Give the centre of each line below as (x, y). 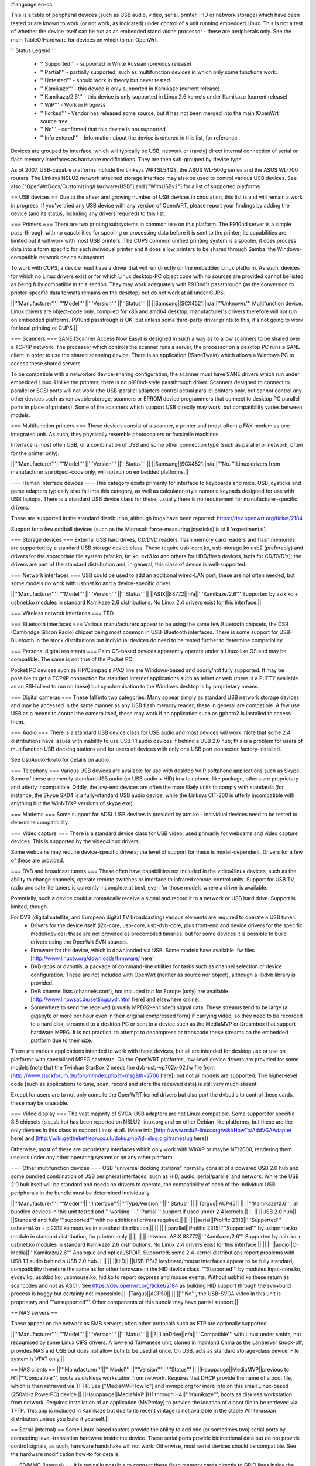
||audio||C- (286, 1244)
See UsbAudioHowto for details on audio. (61, 760)
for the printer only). (35, 453)
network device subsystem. (72, 257)
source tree (54, 121)
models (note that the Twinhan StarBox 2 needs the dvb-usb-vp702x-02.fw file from (113, 1068)
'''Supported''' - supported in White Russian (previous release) (116, 64)
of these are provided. (37, 860)
